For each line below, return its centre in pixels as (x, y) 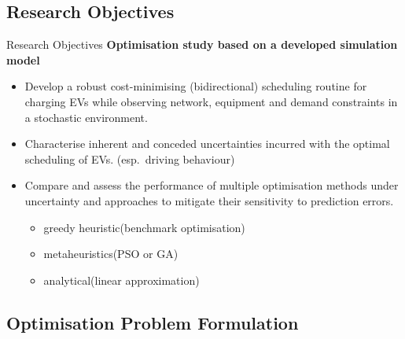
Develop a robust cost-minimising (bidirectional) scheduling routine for (196, 86)
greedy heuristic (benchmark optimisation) (144, 227)
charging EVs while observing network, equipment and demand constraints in (211, 101)
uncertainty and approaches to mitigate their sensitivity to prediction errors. (209, 200)
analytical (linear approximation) (121, 280)
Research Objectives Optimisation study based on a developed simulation (202, 44)
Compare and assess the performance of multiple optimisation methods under (212, 185)
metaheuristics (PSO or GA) (111, 254)
